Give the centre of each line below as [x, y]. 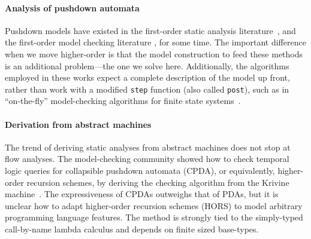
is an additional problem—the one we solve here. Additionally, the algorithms [147, 65]
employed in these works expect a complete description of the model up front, [147, 77]
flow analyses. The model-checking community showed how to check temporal [147, 159]
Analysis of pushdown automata [72, 7]
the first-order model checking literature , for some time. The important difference [155, 42]
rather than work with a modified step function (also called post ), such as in [147, 89]
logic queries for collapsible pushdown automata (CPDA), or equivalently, [140, 170]
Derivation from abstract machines [78, 124]
